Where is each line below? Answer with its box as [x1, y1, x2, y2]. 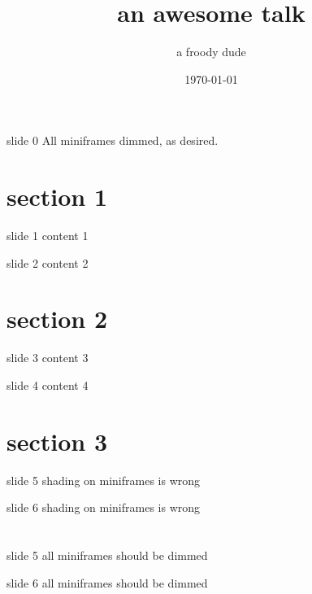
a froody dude [176, 43, 246, 60]
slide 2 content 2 [6, 254, 89, 271]
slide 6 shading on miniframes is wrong [6, 499, 201, 516]
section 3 [6, 424, 108, 457]
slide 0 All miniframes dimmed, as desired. [6, 132, 219, 149]
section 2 [6, 302, 108, 335]
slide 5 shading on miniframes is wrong [6, 471, 201, 488]
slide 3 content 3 [6, 349, 89, 366]
